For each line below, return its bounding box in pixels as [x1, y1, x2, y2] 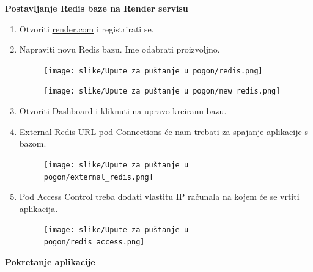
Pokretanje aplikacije [5, 255, 95, 268]
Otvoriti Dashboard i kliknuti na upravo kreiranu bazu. [19, 105, 227, 117]
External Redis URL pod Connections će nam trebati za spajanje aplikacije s [19, 125, 308, 138]
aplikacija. [19, 202, 58, 215]
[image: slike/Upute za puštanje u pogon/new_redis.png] [43, 87, 281, 96]
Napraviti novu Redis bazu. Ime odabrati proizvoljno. [19, 43, 220, 56]
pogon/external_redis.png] [43, 172, 153, 182]
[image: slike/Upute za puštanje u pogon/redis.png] [43, 66, 263, 75]
